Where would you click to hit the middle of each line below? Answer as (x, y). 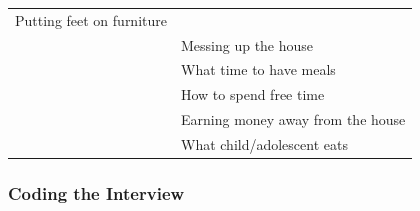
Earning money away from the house (293, 119)
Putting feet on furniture (91, 19)
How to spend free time (252, 94)
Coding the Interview (96, 192)
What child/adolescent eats (264, 143)
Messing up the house (247, 44)
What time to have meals (258, 69)
